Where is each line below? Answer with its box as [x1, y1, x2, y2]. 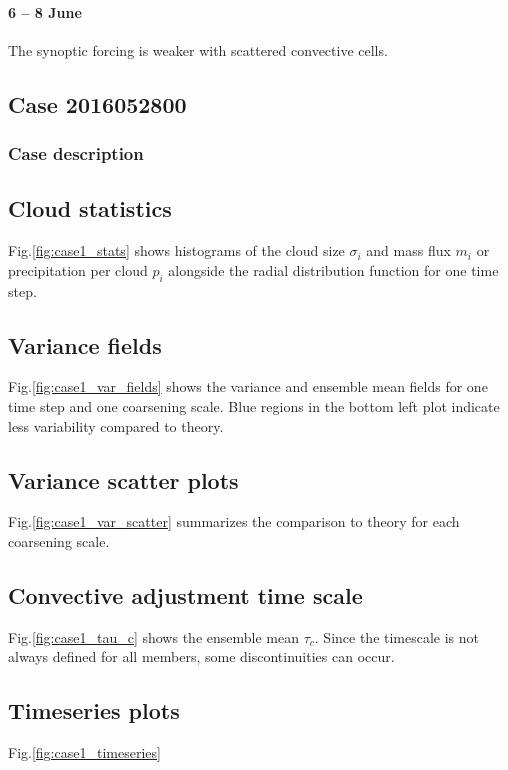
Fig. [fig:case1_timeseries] [8, 742, 161, 763]
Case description [8, 141, 144, 166]
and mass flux [366, 240, 451, 261]
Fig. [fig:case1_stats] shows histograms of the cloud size [8, 240, 345, 261]
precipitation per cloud [8, 259, 148, 280]
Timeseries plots [8, 695, 180, 726]
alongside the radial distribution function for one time [168, 259, 499, 280]
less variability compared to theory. [8, 415, 224, 436]
